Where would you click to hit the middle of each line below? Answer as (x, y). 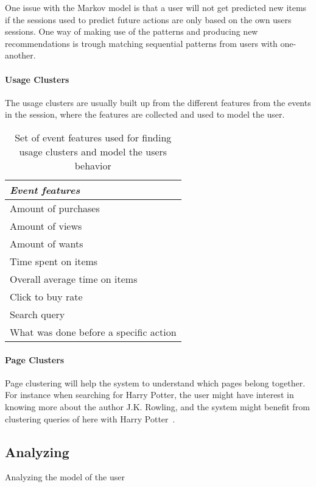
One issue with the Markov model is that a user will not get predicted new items (156, 7)
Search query (37, 314)
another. (20, 55)
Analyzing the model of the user (65, 477)
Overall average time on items (74, 279)
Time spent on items (54, 261)
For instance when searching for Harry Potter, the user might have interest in (149, 395)
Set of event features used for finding (93, 137)
